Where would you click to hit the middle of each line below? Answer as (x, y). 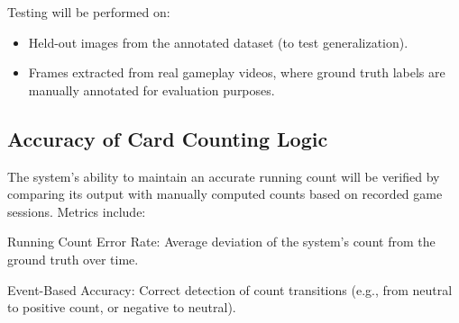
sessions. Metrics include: (77, 211)
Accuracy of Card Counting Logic (168, 138)
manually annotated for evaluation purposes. (151, 90)
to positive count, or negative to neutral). (122, 307)
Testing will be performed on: (89, 12)
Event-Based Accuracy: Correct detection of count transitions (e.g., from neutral (230, 289)
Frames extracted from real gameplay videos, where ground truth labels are (237, 72)
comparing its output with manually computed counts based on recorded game (225, 194)
